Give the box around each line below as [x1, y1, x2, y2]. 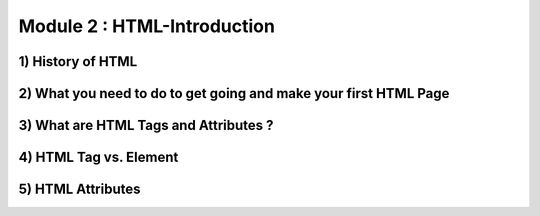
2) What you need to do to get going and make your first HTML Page [18, 85, 450, 102]
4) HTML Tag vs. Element [18, 149, 179, 166]
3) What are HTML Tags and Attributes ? [18, 117, 274, 134]
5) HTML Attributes [18, 181, 141, 198]
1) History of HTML [18, 53, 138, 70]
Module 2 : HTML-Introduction [18, 15, 275, 37]
